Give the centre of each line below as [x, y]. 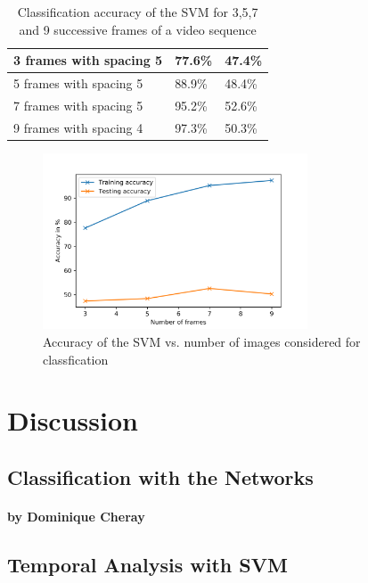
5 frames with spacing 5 [78, 83]
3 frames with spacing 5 [88, 60]
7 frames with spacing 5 [78, 105]
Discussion [73, 420]
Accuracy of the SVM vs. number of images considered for [202, 342]
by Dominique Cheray [76, 516]
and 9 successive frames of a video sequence [138, 29]
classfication [76, 359]
